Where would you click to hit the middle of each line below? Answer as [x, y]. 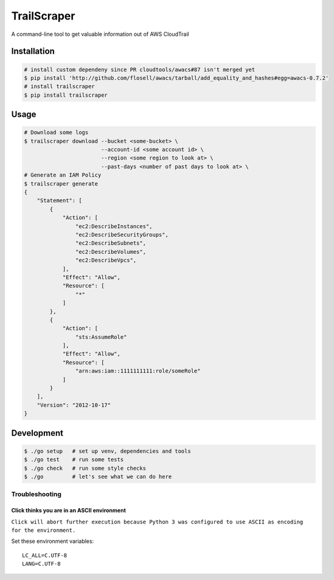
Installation [33, 51]
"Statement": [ [59, 201]
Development [37, 433]
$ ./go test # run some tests [74, 460]
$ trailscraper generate [61, 183]
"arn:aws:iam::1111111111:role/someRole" [138, 371]
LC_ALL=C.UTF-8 [45, 555]
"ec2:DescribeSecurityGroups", [122, 235]
